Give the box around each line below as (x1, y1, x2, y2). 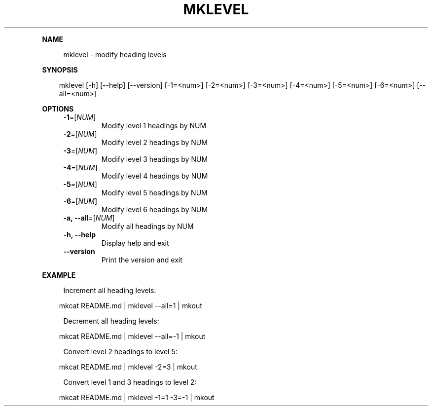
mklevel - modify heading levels (63, 50, 167, 59)
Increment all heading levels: (63, 286, 156, 295)
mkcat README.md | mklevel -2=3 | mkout (59, 362, 197, 371)
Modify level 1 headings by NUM (101, 121, 207, 130)
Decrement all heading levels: (63, 316, 159, 325)
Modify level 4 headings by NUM (101, 171, 208, 180)
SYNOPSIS (42, 65, 78, 74)
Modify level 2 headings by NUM (101, 138, 208, 147)
